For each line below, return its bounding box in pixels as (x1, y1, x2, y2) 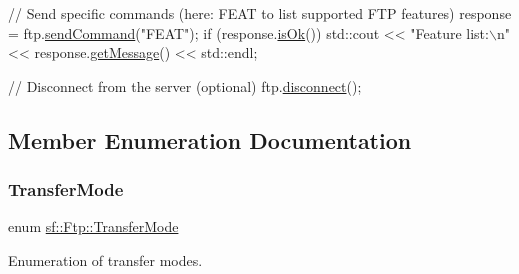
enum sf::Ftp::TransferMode (8, 216, 179, 237)
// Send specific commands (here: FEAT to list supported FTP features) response (8, 3, 512, 23)
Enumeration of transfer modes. (8, 249, 203, 270)
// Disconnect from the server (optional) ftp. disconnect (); (8, 75, 362, 96)
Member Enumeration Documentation (8, 124, 412, 155)
